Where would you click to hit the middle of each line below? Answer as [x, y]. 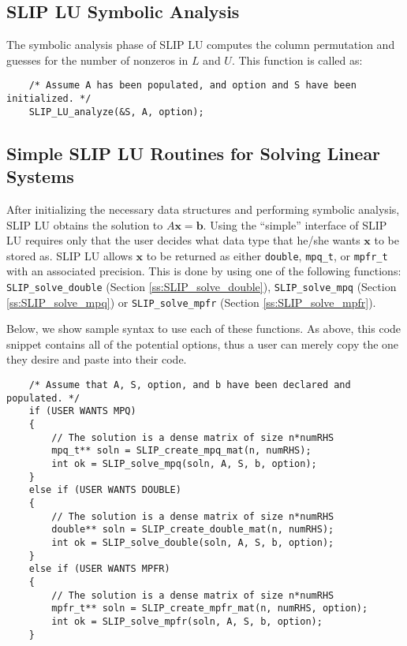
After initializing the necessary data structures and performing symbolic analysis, [203, 209]
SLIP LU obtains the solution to [85, 224]
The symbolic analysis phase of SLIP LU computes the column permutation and [201, 45]
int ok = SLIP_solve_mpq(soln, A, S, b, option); [184, 464]
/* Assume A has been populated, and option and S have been [192, 86]
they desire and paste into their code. [97, 359]
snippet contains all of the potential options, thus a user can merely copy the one [203, 344]
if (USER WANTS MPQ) [82, 411]
